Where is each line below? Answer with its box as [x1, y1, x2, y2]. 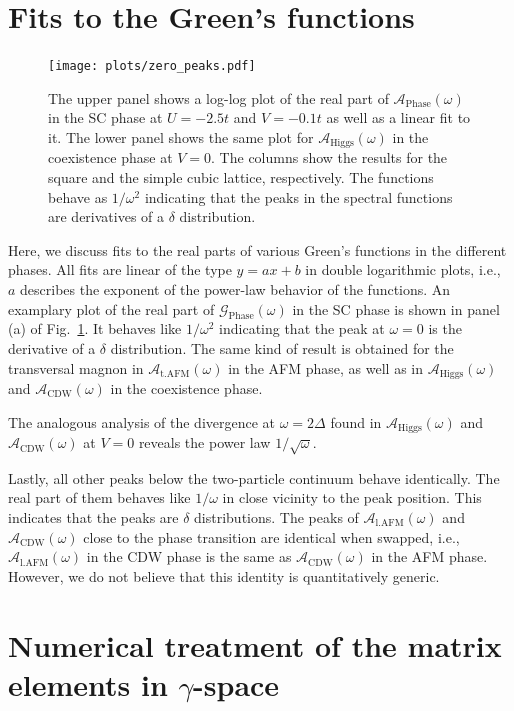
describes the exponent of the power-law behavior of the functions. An [20, 278, 451, 299]
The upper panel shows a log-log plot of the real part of [48, 87, 389, 108]
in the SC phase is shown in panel [292, 298, 500, 319]
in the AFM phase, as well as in [228, 357, 423, 378]
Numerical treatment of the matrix [8, 624, 502, 665]
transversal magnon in [8, 357, 144, 378]
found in [330, 411, 382, 432]
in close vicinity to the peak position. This [222, 487, 482, 508]
